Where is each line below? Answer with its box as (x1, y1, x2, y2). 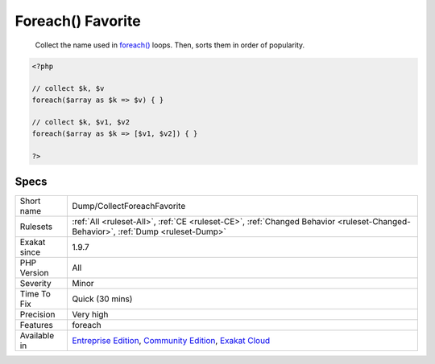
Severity (19, 278, 52, 289)
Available (19, 330, 55, 342)
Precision (19, 309, 56, 321)
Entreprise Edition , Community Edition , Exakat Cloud (72, 335, 271, 346)
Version (19, 268, 49, 279)
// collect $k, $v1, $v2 (31, 117, 130, 127)
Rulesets (19, 221, 52, 232)
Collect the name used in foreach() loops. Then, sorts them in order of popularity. (35, 40, 305, 50)
